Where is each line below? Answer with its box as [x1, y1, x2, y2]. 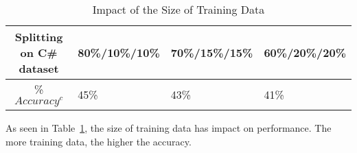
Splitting [14, 29, 63, 45]
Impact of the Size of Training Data [92, 1, 265, 17]
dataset [19, 60, 59, 76]
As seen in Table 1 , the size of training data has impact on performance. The [5, 121, 332, 134]
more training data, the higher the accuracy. [5, 134, 192, 148]
